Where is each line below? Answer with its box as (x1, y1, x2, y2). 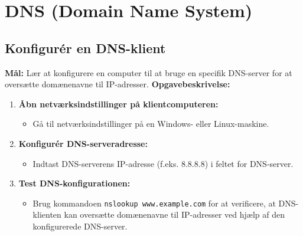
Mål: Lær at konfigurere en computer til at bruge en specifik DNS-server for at (5, 66, 292, 78)
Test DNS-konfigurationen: (18, 177, 131, 189)
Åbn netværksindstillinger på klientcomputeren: (18, 97, 219, 110)
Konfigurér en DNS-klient (5, 38, 166, 57)
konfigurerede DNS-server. (32, 219, 128, 232)
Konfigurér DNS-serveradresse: (18, 137, 148, 149)
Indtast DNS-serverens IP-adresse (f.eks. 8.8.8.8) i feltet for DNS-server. (32, 157, 294, 169)
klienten (32, 208, 61, 221)
